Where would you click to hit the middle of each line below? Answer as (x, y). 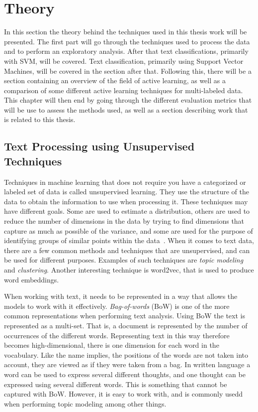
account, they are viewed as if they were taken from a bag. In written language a (127, 364)
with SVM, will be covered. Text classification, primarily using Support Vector (124, 61)
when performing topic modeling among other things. (85, 403)
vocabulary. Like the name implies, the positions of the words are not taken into (126, 354)
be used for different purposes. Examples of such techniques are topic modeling (124, 260)
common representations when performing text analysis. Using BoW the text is (125, 316)
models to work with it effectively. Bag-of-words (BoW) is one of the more (117, 306)
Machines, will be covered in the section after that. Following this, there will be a (128, 70)
